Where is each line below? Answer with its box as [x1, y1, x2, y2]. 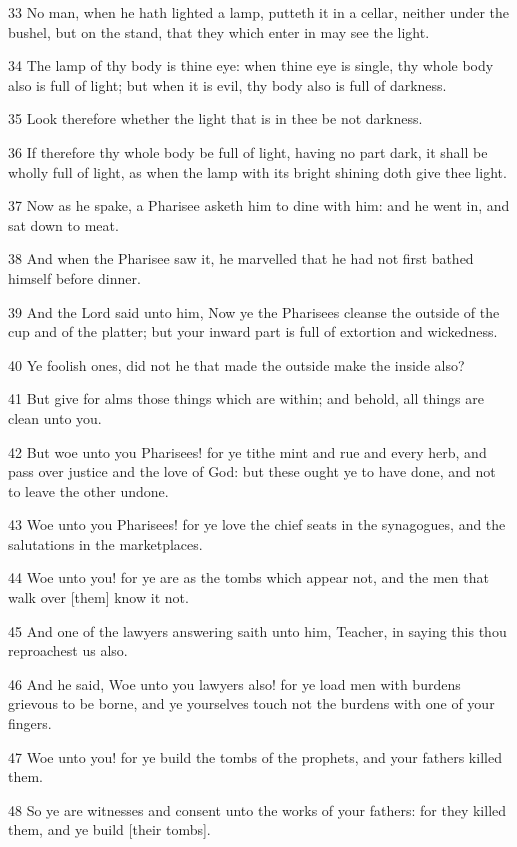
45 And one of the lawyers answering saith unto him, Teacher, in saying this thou [8, 620, 507, 641]
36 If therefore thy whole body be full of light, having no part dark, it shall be [8, 141, 488, 162]
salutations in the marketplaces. [8, 533, 203, 554]
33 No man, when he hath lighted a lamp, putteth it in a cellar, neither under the [8, 2, 510, 22]
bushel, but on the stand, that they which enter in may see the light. [8, 21, 430, 42]
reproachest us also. [8, 640, 128, 661]
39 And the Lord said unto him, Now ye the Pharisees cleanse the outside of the [8, 301, 500, 322]
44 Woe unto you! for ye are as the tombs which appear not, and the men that [8, 567, 489, 588]
